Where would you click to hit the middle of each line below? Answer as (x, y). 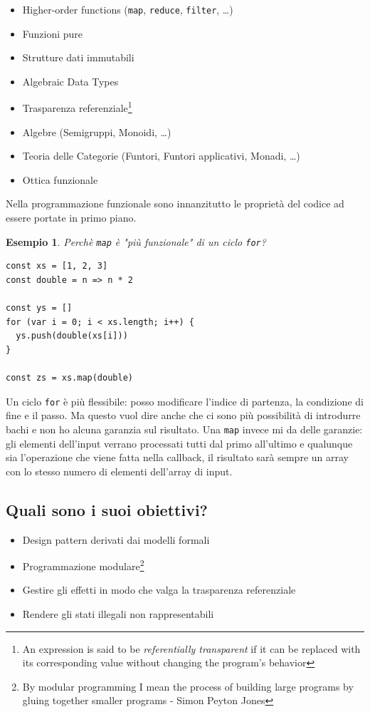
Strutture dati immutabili (78, 57)
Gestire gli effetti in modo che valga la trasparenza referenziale (159, 590)
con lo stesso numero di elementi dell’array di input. (119, 471)
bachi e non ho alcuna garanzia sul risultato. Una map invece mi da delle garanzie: (184, 429)
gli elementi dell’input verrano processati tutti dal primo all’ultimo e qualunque (179, 443)
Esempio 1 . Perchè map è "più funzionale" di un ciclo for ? (136, 241)
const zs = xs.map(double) (69, 378)
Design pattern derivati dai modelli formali (116, 539)
